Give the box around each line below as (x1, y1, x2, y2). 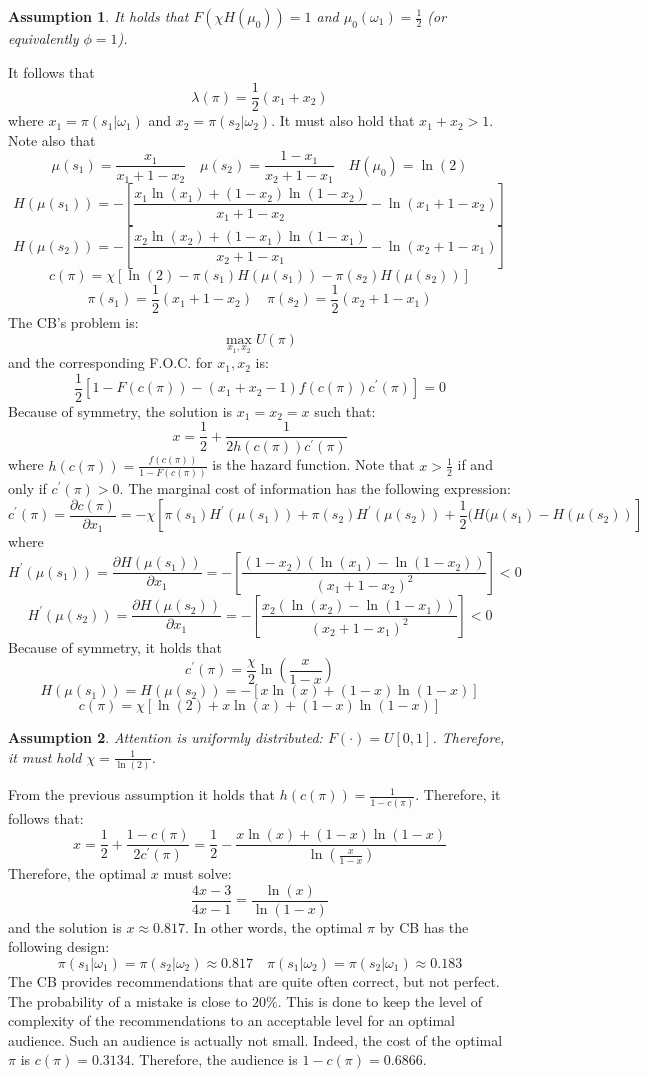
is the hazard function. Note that (212, 454, 415, 475)
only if (8, 478, 47, 499)
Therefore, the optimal (8, 863, 147, 884)
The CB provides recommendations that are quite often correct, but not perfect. (8, 970, 500, 991)
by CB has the (379, 916, 469, 937)
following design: (8, 936, 110, 957)
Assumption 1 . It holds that (8, 6, 189, 26)
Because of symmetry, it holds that (8, 636, 222, 657)
